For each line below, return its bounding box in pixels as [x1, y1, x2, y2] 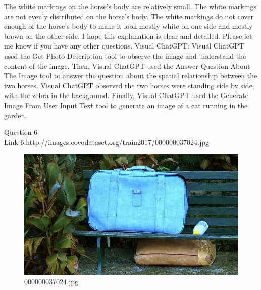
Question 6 [4, 127, 38, 137]
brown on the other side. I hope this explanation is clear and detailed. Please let [4, 30, 252, 41]
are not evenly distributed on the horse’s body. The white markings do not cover [4, 11, 254, 21]
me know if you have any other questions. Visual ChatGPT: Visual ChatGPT [4, 40, 244, 51]
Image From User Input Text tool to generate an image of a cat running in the [4, 100, 248, 110]
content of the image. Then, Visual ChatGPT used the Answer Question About [4, 60, 250, 71]
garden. [4, 110, 27, 120]
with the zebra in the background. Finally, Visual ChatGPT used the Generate [4, 90, 248, 101]
